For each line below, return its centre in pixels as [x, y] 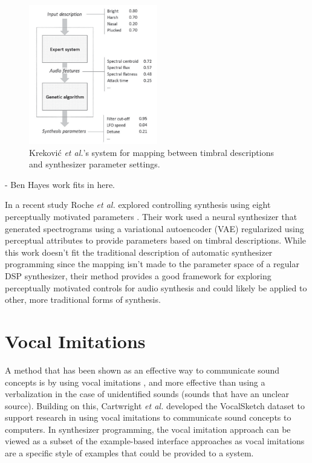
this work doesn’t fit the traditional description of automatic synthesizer [139, 252]
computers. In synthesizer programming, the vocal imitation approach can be [148, 429]
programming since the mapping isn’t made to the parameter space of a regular [152, 264]
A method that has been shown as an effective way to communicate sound [142, 370]
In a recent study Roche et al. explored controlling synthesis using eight [138, 205]
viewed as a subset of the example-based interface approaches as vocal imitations [155, 441]
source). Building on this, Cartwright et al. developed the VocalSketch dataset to [155, 405]
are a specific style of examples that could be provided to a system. [129, 453]
